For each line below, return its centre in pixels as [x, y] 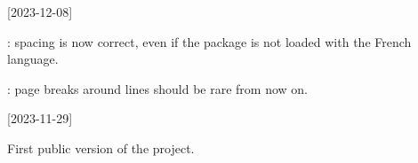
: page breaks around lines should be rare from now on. [158, 88]
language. [33, 59]
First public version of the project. [101, 147]
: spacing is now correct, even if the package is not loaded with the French [209, 41]
